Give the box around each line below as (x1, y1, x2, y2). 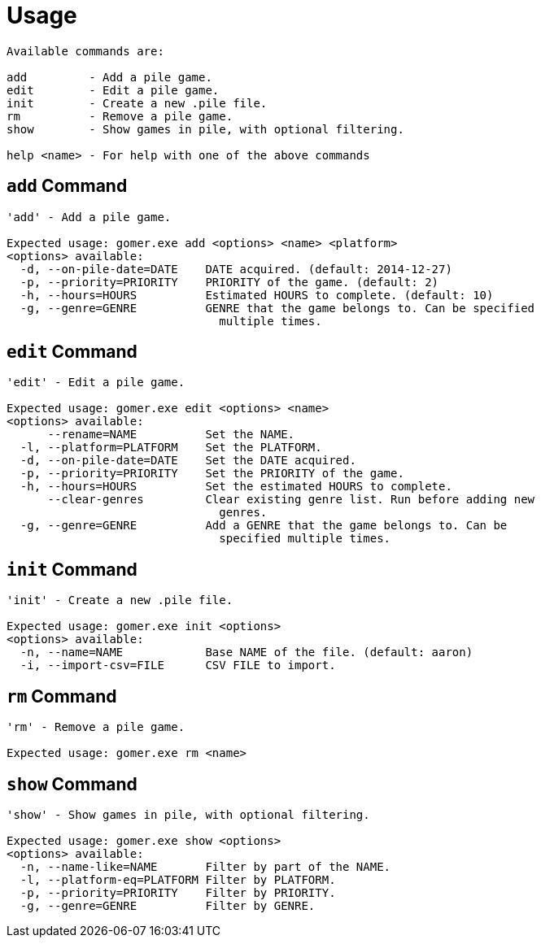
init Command (7, 559, 137, 580)
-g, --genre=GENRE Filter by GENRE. (20, 898, 316, 912)
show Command (7, 773, 137, 794)
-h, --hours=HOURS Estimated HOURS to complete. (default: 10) (20, 288, 494, 302)
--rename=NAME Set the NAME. (47, 428, 295, 442)
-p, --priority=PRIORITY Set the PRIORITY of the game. (20, 467, 404, 481)
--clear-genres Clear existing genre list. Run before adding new (47, 493, 535, 507)
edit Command (7, 341, 137, 363)
